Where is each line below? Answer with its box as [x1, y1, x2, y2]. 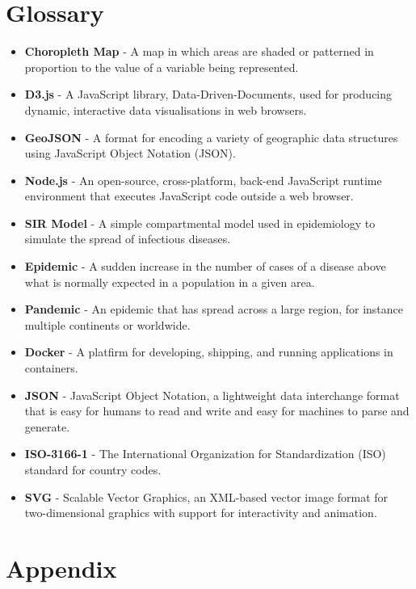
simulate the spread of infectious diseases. [24, 230, 231, 247]
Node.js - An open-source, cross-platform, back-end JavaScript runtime [24, 171, 382, 188]
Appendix [6, 551, 117, 584]
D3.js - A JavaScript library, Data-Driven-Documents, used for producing [24, 86, 393, 103]
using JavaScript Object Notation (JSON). [24, 145, 236, 162]
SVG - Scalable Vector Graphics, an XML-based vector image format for [24, 488, 389, 505]
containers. [24, 360, 78, 377]
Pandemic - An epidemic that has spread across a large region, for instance [24, 301, 404, 318]
